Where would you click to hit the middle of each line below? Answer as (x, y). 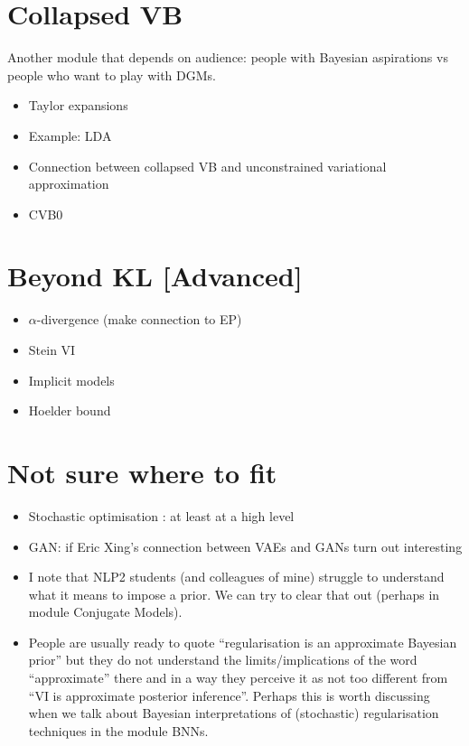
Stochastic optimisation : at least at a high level (161, 515)
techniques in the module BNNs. (118, 730)
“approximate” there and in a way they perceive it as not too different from (238, 678)
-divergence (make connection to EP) (139, 319)
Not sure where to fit (142, 472)
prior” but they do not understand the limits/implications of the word (223, 660)
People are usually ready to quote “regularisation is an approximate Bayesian (243, 642)
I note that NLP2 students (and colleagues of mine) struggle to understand (236, 577)
